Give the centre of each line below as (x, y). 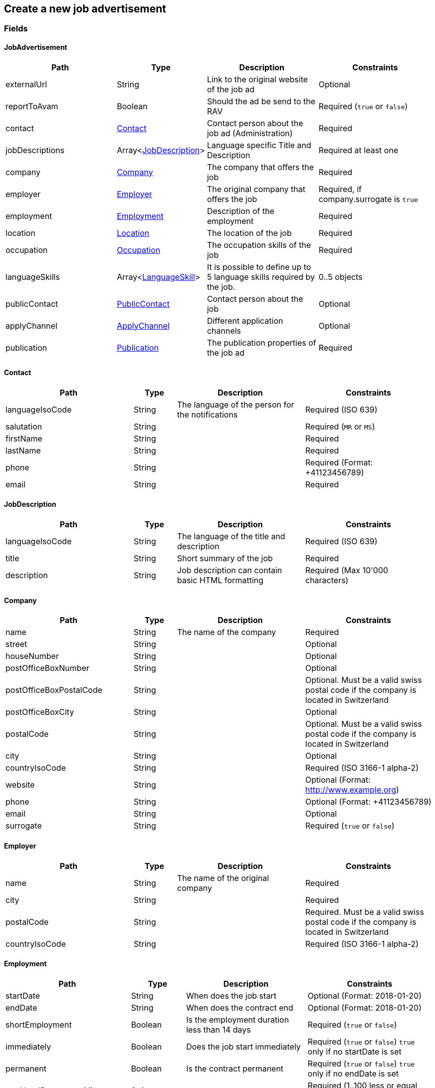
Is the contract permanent (235, 1068)
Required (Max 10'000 (347, 570)
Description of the (240, 211)
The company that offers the (260, 167)
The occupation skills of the (259, 245)
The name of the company (227, 632)
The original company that (256, 189)
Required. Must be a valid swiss (365, 912)
